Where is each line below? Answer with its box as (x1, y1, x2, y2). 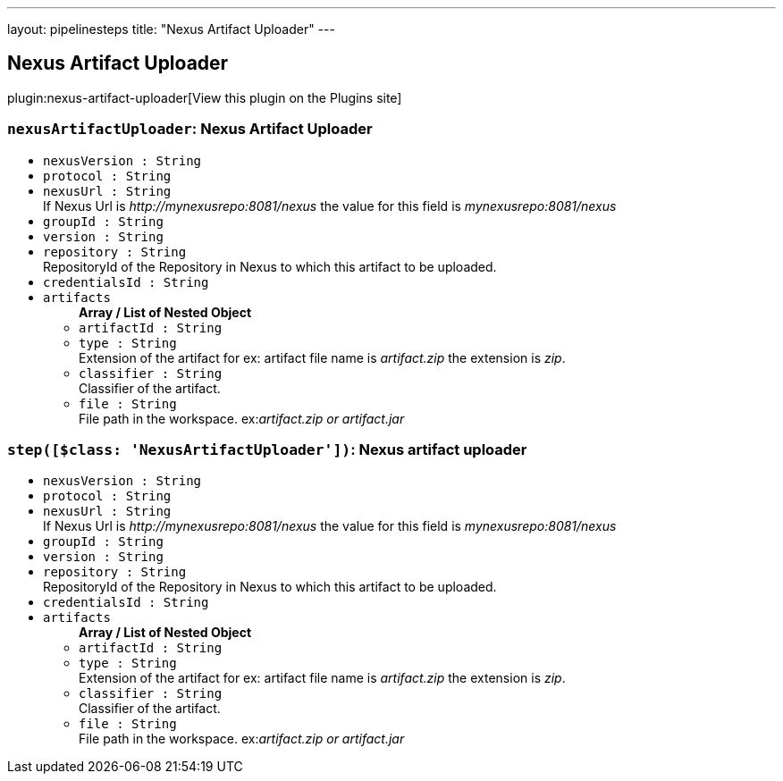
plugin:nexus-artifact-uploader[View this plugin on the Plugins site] (7, 89, 402, 105)
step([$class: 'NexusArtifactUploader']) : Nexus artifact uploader (7, 440, 527, 458)
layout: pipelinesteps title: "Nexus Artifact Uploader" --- (7, 21, 335, 37)
